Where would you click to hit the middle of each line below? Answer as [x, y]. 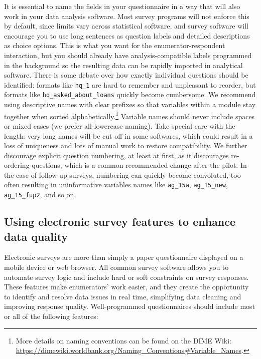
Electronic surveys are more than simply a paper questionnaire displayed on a [124, 257]
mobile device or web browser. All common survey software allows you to [116, 267]
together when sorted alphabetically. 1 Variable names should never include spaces [129, 115]
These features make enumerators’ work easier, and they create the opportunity [126, 287]
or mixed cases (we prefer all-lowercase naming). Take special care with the [120, 125]
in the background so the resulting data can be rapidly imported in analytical [123, 65]
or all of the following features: [51, 316]
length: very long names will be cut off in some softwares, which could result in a [128, 135]
